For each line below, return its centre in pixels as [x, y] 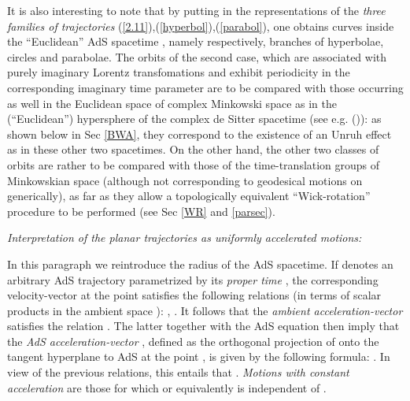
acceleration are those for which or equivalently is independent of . [167, 387]
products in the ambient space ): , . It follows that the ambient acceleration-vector [205, 310]
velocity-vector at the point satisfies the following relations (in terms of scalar [194, 295]
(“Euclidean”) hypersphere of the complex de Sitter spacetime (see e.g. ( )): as [194, 119]
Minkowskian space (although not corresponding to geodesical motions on [185, 180]
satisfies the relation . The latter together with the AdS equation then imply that [203, 326]
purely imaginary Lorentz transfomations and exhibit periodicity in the [179, 72]
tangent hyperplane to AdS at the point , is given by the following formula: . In [199, 356]
